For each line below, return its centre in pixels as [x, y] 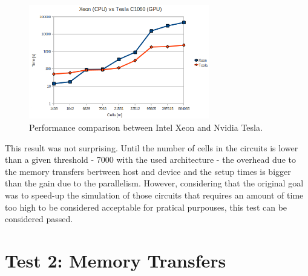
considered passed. [39, 219]
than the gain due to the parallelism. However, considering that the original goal [154, 183]
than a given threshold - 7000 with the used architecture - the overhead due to [150, 159]
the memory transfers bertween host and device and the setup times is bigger [148, 171]
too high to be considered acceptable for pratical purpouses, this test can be [146, 207]
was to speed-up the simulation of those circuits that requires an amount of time [154, 195]
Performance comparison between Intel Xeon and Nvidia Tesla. [146, 127]
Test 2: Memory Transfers [116, 260]
